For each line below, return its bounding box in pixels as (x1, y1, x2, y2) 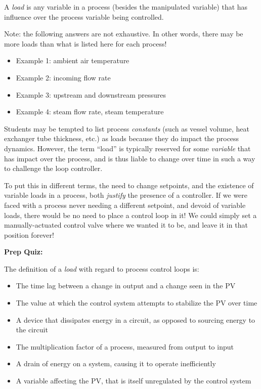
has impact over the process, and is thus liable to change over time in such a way (4, 153, 255, 163)
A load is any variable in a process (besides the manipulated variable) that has (4, 2, 248, 12)
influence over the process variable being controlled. (4, 11, 164, 22)
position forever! (4, 229, 54, 240)
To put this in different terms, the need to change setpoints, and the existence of (4, 180, 254, 190)
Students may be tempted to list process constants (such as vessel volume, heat (4, 123, 249, 134)
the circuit (16, 324, 48, 335)
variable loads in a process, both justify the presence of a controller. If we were (4, 190, 248, 200)
